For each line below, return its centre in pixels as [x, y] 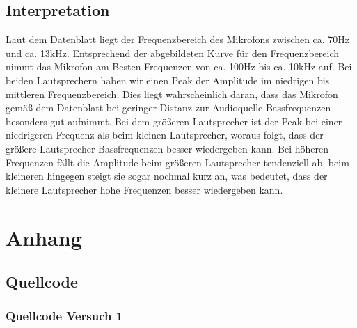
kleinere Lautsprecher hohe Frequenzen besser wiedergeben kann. [144, 189]
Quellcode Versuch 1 [64, 316]
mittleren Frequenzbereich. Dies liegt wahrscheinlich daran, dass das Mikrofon [172, 94]
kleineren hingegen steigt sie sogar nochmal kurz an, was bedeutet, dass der [167, 176]
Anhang [44, 237]
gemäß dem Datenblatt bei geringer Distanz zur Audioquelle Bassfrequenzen [168, 108]
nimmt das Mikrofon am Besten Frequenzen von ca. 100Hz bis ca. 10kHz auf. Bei [179, 67]
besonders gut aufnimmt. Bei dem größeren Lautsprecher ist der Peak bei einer [174, 121]
